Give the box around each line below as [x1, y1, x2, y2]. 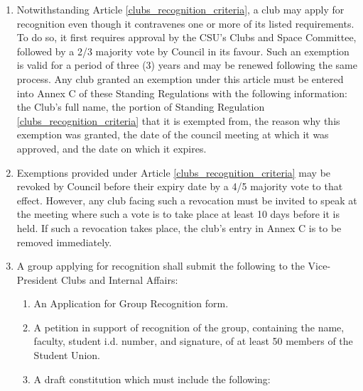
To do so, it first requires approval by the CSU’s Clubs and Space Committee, [16, 30, 357, 45]
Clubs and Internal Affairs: [60, 272, 178, 287]
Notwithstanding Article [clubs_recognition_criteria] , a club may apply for [16, 2, 345, 16]
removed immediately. [16, 234, 112, 249]
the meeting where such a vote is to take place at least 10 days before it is [16, 206, 340, 221]
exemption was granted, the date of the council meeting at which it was [16, 127, 329, 142]
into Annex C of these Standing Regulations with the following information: [16, 85, 347, 100]
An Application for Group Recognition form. [33, 296, 229, 311]
